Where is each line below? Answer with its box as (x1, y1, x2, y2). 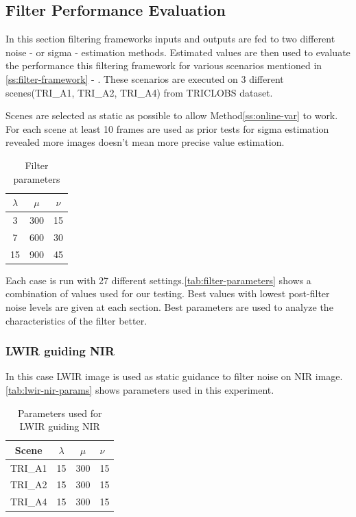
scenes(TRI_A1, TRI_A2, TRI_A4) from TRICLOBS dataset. (5, 85, 273, 99)
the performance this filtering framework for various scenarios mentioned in (5, 58, 322, 73)
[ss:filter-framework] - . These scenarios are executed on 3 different (5, 71, 284, 86)
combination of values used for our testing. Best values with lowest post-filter (5, 286, 330, 301)
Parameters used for (17, 405, 102, 420)
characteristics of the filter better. (5, 313, 147, 327)
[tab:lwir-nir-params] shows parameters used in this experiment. (5, 382, 274, 396)
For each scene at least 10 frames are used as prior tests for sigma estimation (5, 121, 329, 136)
